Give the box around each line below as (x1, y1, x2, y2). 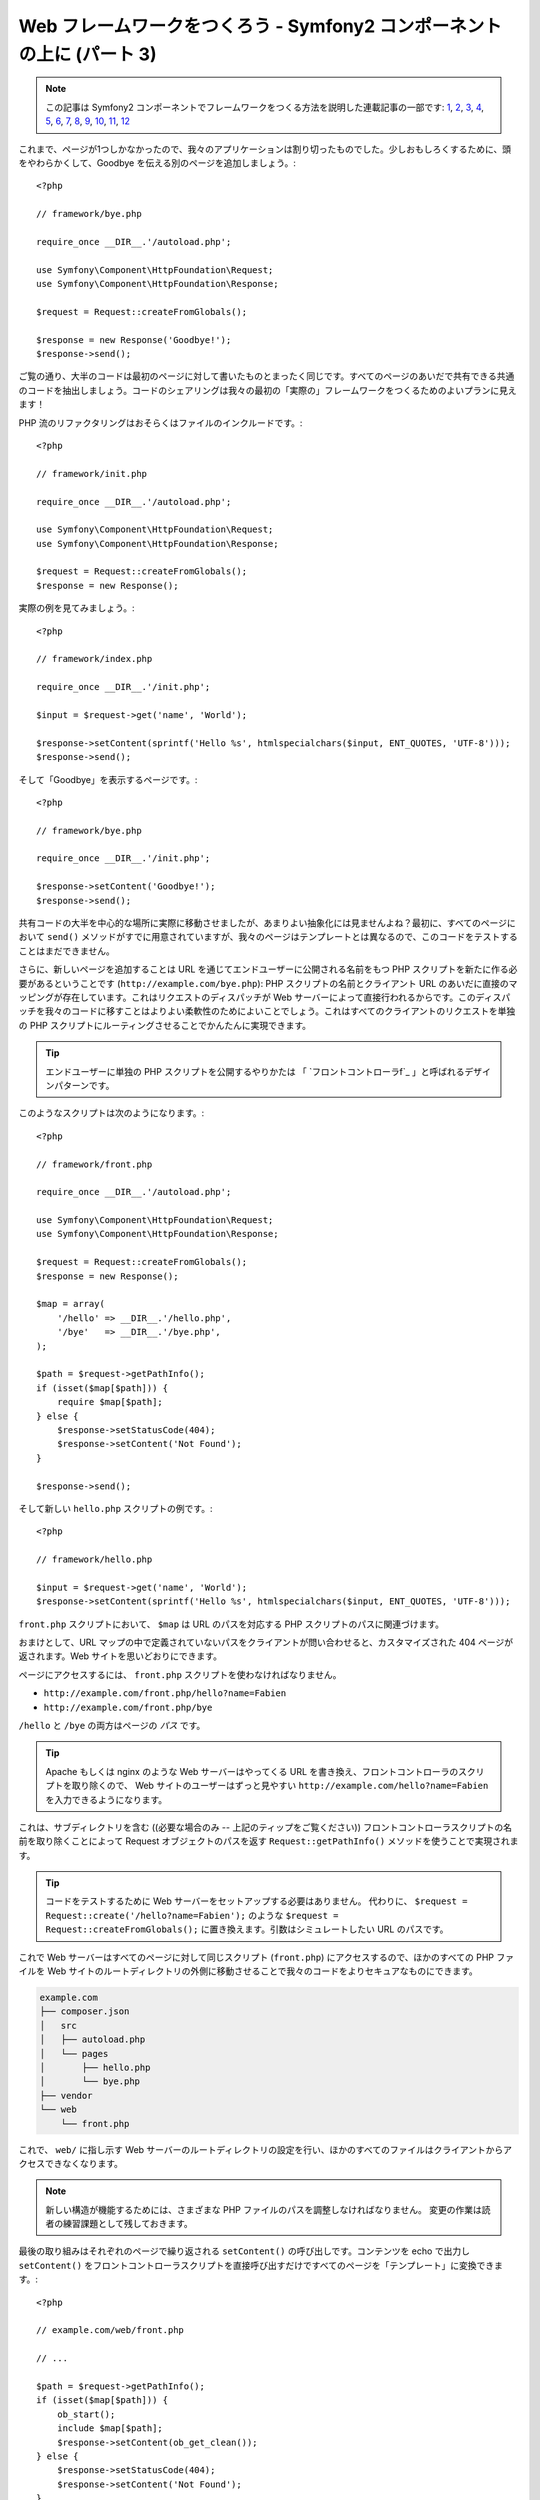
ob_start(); (56, 2408, 116, 2420)
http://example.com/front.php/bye (43, 1701, 213, 1713)
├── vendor (39, 2090, 93, 2101)
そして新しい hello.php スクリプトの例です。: (18, 1502, 213, 1514)
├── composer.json (39, 2006, 130, 2017)
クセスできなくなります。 (18, 2157, 124, 2169)
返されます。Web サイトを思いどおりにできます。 (18, 1650, 222, 1662)
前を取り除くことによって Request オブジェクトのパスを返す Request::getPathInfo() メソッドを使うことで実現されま (18, 1835, 519, 1847)
